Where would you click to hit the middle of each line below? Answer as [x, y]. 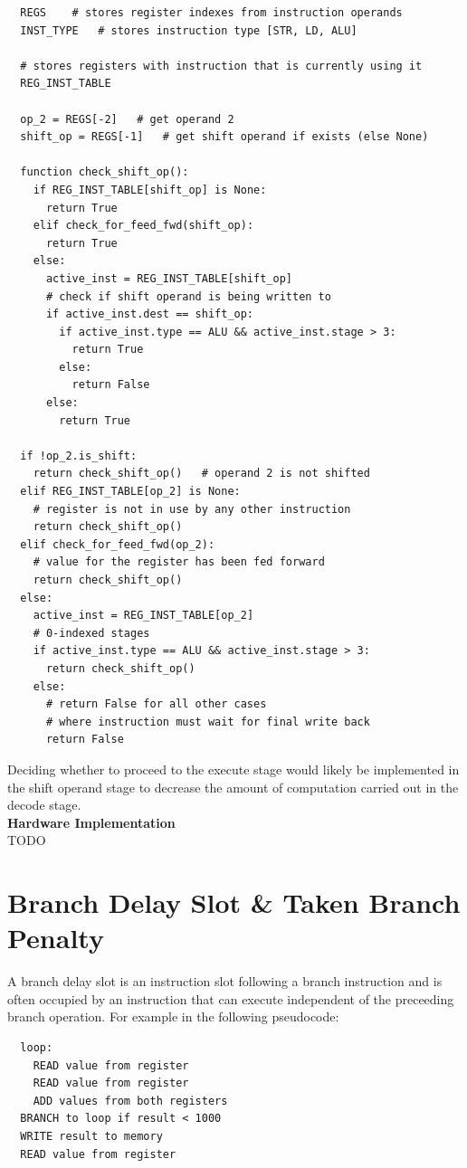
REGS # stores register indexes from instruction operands [211, 13]
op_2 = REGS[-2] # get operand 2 [127, 119]
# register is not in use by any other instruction [192, 509]
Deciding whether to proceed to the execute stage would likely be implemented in [233, 769]
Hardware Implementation [91, 822]
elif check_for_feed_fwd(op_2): [118, 544]
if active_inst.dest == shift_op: [150, 314]
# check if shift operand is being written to [188, 296]
